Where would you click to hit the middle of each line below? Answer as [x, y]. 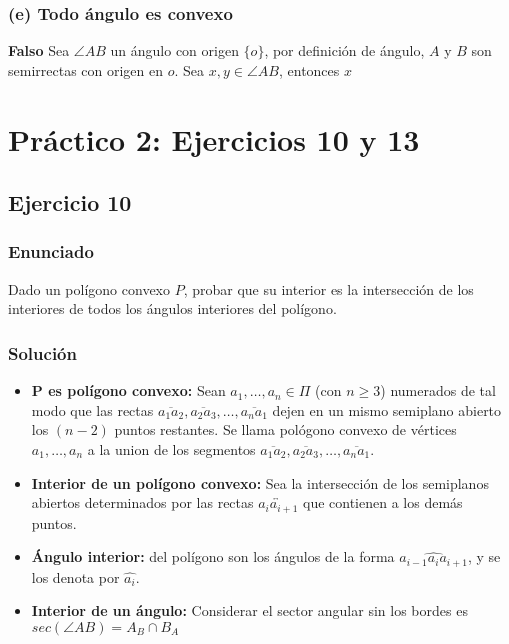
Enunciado [51, 251]
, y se [484, 556]
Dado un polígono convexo [89, 288]
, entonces [309, 69]
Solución [42, 352]
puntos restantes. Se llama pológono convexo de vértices [285, 429]
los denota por [75, 576]
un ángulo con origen [174, 50]
